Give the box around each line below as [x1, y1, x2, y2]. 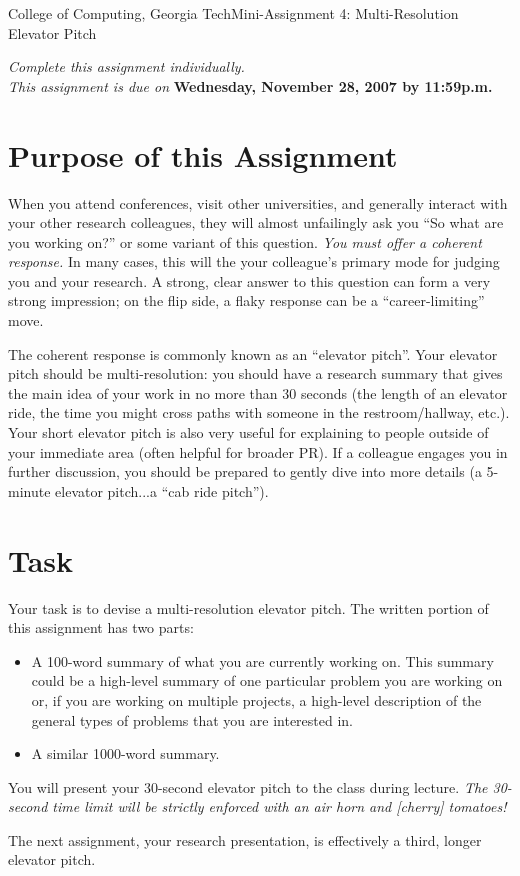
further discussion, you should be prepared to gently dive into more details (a [8, 461, 482, 482]
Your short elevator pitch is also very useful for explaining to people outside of [8, 422, 489, 443]
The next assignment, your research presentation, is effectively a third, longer [8, 829, 482, 850]
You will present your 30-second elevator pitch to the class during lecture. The [8, 776, 488, 797]
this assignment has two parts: [8, 617, 194, 638]
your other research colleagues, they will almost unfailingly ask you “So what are [8, 212, 504, 233]
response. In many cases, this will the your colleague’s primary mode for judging [8, 251, 500, 272]
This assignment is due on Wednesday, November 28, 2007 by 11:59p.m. [8, 75, 493, 96]
